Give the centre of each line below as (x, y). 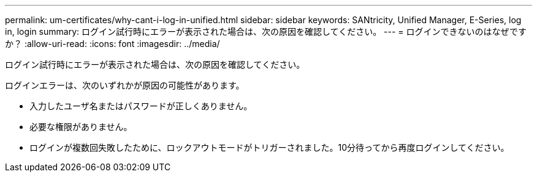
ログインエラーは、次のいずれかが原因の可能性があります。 (125, 85)
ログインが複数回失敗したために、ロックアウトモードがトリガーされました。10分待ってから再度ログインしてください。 (269, 147)
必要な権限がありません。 (81, 127)
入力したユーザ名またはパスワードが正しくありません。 (141, 106)
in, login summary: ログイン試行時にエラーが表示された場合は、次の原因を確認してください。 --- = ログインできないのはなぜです (266, 31)
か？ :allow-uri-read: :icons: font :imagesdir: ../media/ (112, 44)
